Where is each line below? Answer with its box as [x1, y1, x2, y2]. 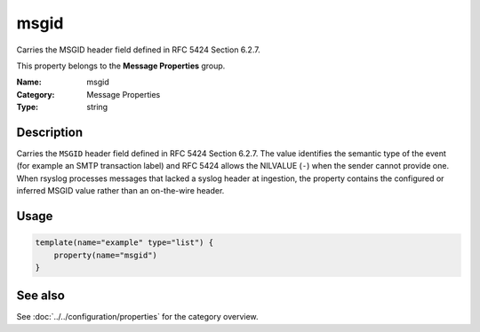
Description [16, 124, 84, 139]
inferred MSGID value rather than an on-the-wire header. [16, 186, 225, 196]
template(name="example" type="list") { [35, 238, 213, 248]
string [86, 102, 108, 113]
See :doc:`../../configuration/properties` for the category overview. [16, 312, 259, 322]
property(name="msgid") [53, 249, 157, 260]
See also [16, 289, 66, 304]
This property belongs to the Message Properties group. [16, 60, 226, 71]
